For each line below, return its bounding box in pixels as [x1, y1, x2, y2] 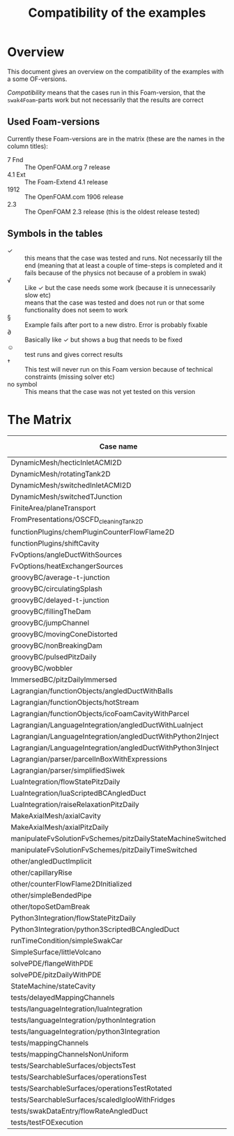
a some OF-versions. [7, 75, 68, 83]
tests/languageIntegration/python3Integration [10, 1026, 160, 1036]
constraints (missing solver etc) [24, 372, 115, 381]
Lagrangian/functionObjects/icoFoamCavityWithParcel [10, 708, 189, 718]
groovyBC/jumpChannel [10, 618, 89, 627]
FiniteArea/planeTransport [10, 503, 96, 513]
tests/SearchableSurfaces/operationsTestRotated [10, 1083, 172, 1093]
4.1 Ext [7, 170, 26, 179]
